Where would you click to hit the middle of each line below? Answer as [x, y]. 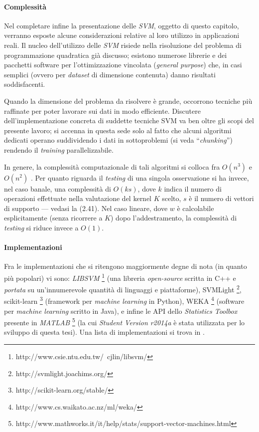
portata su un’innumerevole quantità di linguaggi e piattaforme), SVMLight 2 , [123, 289]
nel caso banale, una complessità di [58, 188]
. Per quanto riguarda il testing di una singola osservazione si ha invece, [140, 177]
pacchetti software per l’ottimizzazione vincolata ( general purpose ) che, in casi [123, 65]
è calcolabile [195, 208]
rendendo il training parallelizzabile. [59, 149]
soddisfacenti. [25, 84]
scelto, [172, 198]
